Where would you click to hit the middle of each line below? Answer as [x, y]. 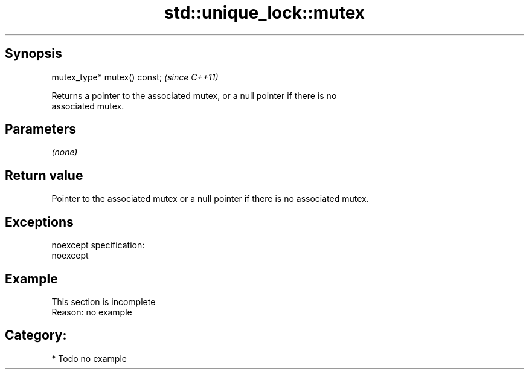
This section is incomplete [104, 301]
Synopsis [34, 54]
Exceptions [39, 222]
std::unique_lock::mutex [264, 13]
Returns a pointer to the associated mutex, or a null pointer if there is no [194, 95]
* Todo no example [89, 358]
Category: [36, 335]
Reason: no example [92, 312]
